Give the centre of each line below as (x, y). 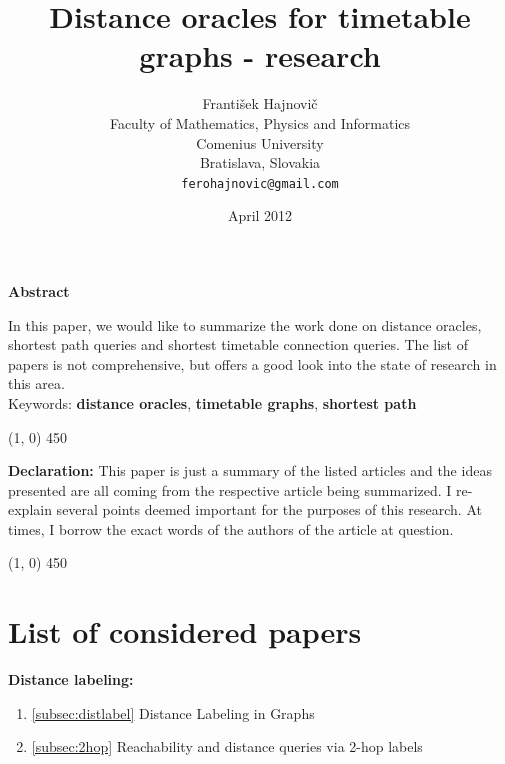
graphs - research (260, 55)
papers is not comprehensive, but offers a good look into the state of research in (252, 363)
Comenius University (260, 142)
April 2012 (260, 215)
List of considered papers (185, 631)
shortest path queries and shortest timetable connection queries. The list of (238, 344)
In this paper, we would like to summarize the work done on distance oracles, (245, 324)
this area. (36, 383)
